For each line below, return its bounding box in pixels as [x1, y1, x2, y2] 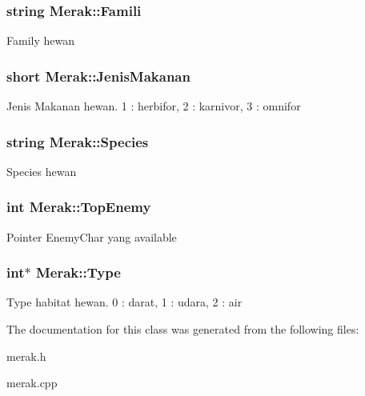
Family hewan [6, 32, 74, 49]
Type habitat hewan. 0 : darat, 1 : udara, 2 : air [6, 294, 243, 310]
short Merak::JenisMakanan [6, 66, 191, 86]
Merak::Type [35, 262, 121, 282]
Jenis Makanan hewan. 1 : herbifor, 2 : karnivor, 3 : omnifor [6, 98, 301, 114]
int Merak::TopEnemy [6, 197, 151, 217]
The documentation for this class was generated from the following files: [6, 321, 359, 338]
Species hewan [6, 162, 77, 179]
